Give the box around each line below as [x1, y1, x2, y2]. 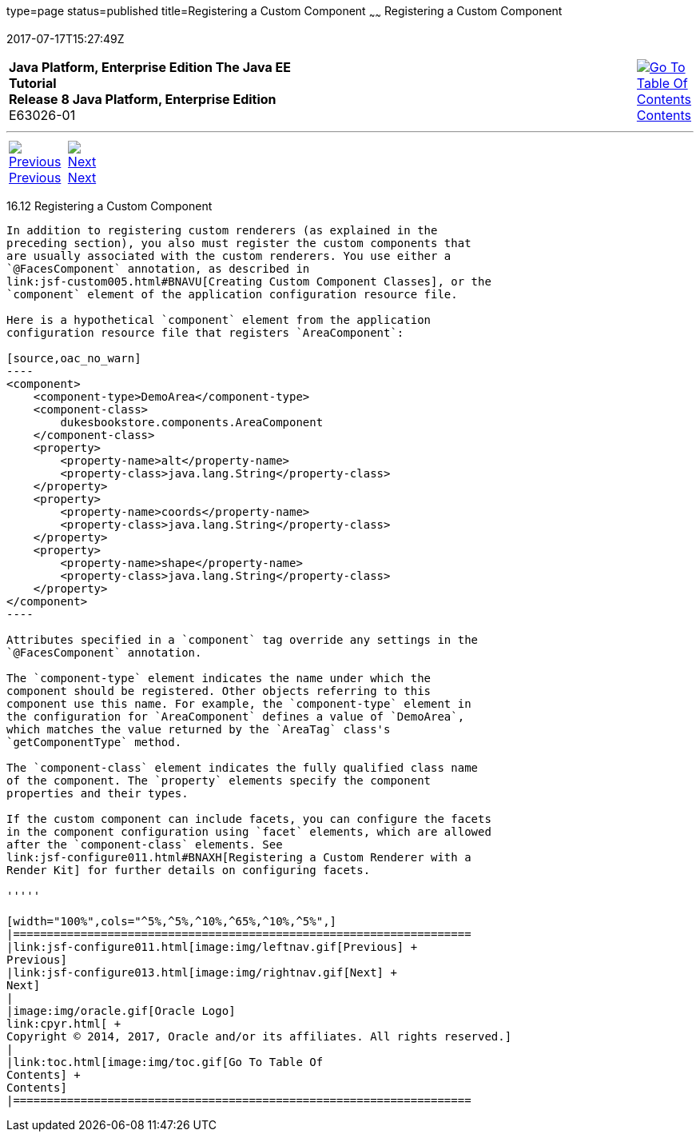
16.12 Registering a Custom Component [6, 198, 213, 213]
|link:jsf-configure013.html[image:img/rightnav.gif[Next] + [6, 965, 397, 979]
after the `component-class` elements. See [6, 837, 283, 851]
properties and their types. [6, 786, 189, 800]
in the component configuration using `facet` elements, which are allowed [6, 825, 491, 838]
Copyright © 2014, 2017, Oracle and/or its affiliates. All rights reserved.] [6, 1029, 512, 1043]
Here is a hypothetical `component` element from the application [6, 313, 432, 326]
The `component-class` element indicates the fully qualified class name [6, 761, 479, 774]
